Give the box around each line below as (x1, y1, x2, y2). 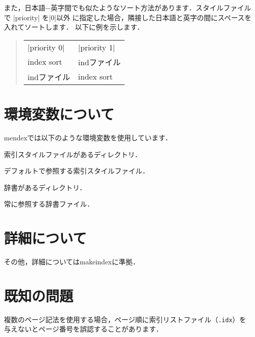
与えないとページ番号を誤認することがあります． (4, 324, 163, 334)
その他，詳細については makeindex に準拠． (4, 256, 140, 266)
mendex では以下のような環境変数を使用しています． (4, 132, 172, 142)
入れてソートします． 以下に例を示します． (4, 22, 144, 32)
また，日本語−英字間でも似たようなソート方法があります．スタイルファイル (4, 2, 252, 12)
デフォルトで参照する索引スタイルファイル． (4, 166, 149, 176)
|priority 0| (27, 41, 65, 53)
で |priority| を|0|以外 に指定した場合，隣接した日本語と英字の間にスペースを (4, 12, 252, 22)
